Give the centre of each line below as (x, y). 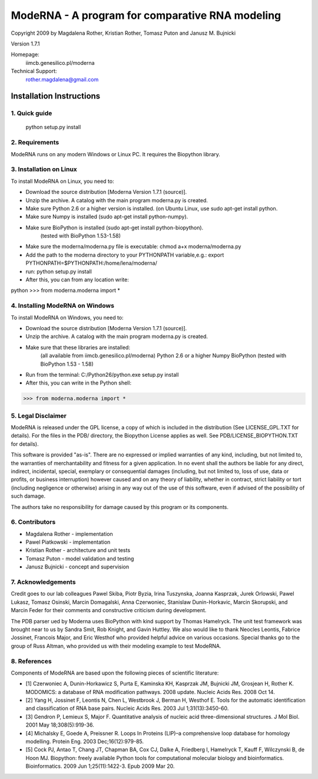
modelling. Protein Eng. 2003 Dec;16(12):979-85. (85, 741)
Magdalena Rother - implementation (69, 534)
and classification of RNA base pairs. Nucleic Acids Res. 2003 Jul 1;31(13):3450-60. (127, 708)
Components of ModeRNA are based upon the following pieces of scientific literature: (115, 673)
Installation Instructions (56, 96)
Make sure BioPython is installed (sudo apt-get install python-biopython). (115, 228)
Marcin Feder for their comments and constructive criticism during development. (109, 610)
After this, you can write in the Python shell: (79, 383)
